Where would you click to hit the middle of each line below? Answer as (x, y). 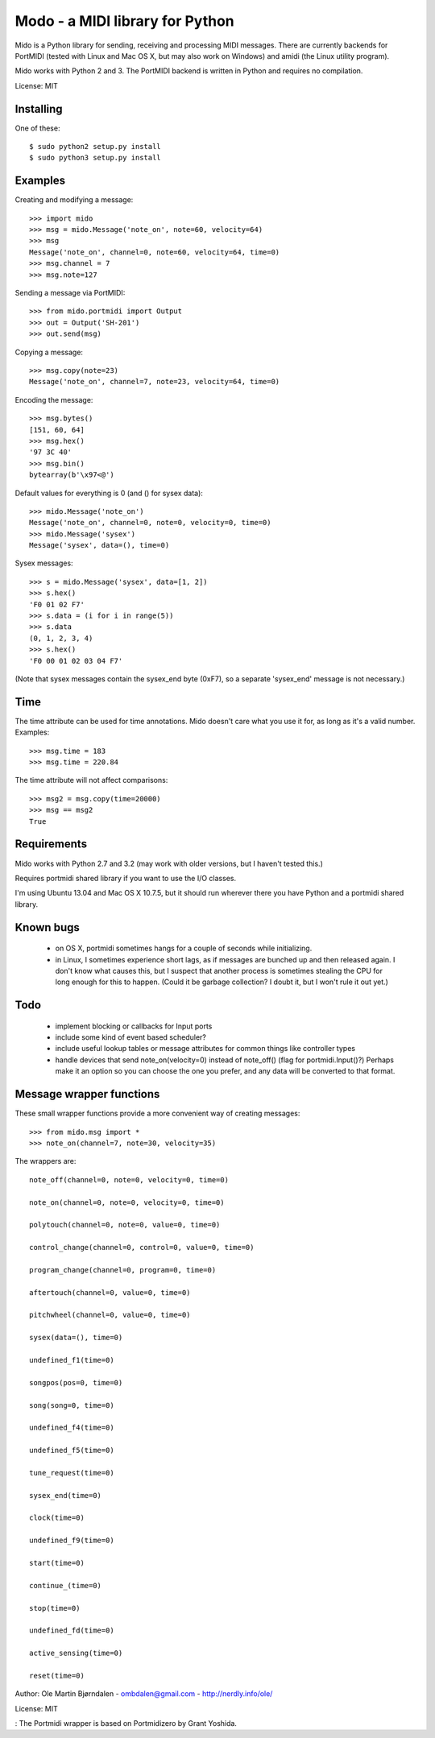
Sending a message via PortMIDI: (70, 293)
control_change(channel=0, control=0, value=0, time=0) (142, 1248)
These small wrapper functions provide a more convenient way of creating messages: (157, 1113)
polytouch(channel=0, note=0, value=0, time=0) (125, 1225)
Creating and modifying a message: (74, 200)
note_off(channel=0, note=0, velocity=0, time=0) (129, 1179)
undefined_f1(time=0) (72, 1360)
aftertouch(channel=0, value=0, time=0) (110, 1292)
